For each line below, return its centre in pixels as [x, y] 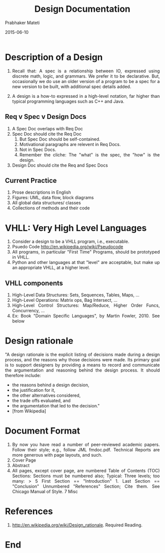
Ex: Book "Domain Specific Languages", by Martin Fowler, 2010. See [86, 316]
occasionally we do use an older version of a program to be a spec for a [86, 81]
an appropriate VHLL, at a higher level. [51, 268]
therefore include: [23, 375]
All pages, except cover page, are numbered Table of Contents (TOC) [86, 470]
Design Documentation [82, 9]
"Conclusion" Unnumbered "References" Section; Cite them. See [86, 486]
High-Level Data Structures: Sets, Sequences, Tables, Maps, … [76, 295]
